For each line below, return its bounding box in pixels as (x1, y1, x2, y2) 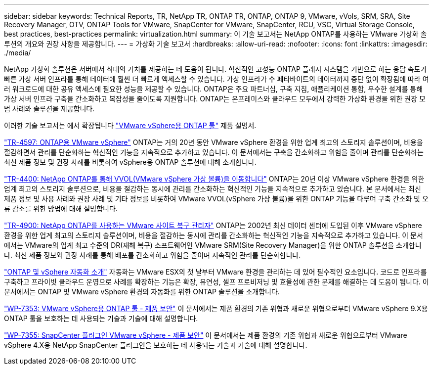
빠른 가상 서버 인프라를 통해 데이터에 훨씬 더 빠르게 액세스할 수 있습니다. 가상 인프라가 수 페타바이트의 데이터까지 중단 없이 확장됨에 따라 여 (4, 75, 429, 83)
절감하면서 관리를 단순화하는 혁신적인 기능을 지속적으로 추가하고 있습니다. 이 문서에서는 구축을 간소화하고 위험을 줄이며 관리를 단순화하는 (4, 148, 424, 156)
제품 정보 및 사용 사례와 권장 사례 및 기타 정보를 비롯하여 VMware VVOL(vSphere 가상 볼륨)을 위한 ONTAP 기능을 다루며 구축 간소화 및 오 (4, 194, 429, 203)
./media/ (4, 48, 31, 57)
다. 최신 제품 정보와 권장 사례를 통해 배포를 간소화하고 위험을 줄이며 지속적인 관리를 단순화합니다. (4, 251, 301, 259)
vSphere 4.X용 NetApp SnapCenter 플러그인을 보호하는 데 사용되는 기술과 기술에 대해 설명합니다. (4, 341, 307, 349)
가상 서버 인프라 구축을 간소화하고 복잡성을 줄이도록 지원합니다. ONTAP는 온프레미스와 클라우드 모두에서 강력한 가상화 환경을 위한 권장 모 (4, 94, 426, 103)
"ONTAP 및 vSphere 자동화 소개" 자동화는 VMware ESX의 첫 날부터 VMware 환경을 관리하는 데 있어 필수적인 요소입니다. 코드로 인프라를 (4, 268, 427, 276)
